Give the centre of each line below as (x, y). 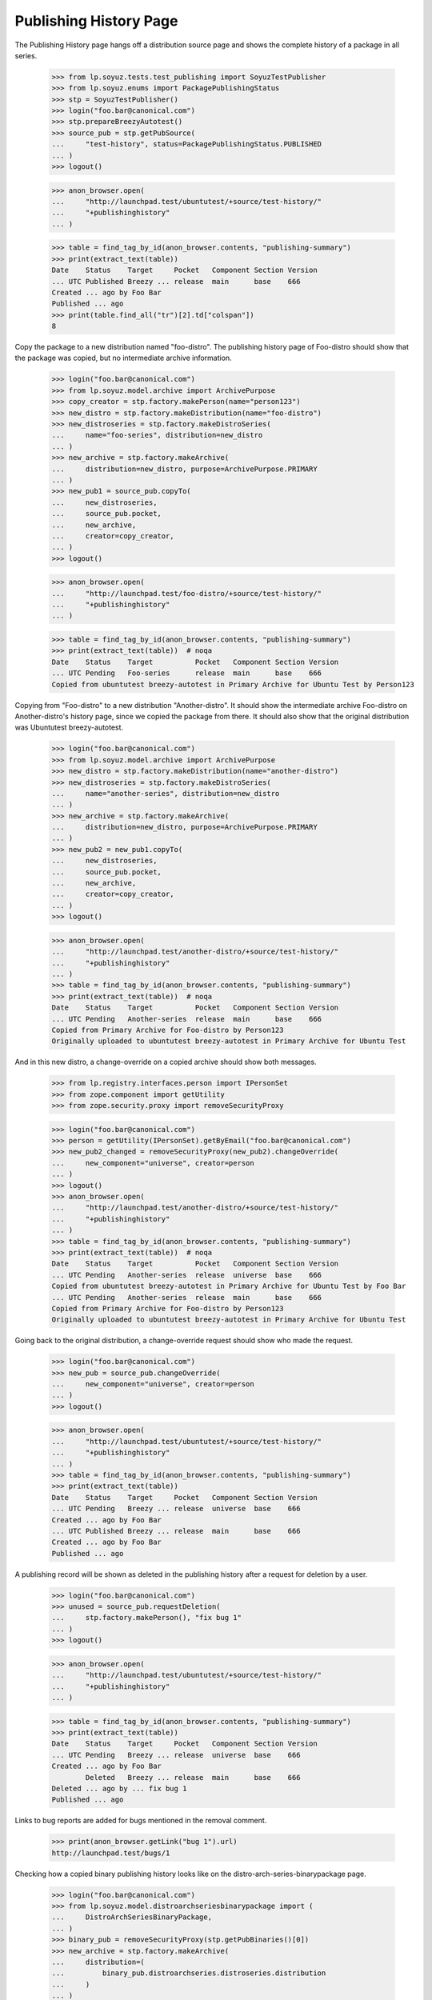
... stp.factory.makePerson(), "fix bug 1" (146, 1618)
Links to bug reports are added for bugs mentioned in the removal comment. (141, 1821)
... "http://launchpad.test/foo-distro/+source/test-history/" (187, 593)
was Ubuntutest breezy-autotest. (69, 727)
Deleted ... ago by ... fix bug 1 (119, 1788)
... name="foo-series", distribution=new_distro (157, 435)
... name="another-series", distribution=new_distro (166, 793)
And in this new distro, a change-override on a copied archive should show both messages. (166, 1062)
